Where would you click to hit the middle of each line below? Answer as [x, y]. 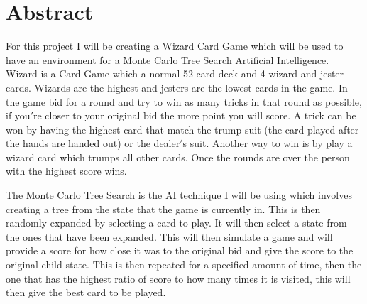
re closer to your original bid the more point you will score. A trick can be [195, 115]
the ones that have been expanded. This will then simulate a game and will [169, 236]
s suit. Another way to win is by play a [268, 143]
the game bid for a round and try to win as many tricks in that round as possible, [184, 101]
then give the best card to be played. [86, 292]
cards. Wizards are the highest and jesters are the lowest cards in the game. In [177, 87]
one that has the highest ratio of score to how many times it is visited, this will [178, 278]
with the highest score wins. [66, 171]
